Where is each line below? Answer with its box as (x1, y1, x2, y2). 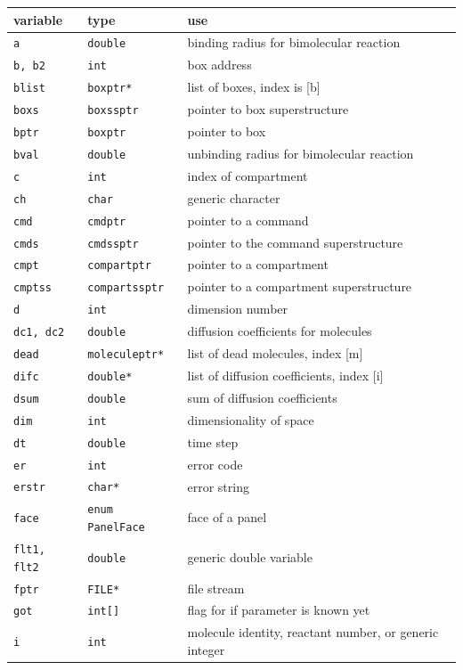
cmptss (13, 282, 52, 295)
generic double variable (187, 547, 313, 566)
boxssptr (87, 104, 139, 118)
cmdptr (87, 215, 126, 228)
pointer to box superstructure (187, 100, 349, 118)
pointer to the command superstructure (187, 233, 403, 251)
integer (187, 640, 225, 658)
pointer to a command (187, 210, 309, 229)
